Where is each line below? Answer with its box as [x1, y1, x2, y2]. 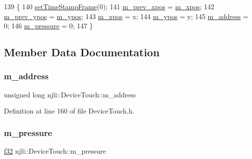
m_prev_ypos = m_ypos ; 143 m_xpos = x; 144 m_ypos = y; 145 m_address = [4, 11, 249, 21]
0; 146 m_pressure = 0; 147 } [4, 21, 93, 31]
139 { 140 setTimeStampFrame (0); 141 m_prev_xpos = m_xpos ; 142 [4, 1, 214, 11]
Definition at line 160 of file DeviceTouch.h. [4, 106, 135, 116]
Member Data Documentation [4, 45, 160, 60]
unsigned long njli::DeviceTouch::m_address [4, 89, 136, 99]
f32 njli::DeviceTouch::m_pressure [4, 146, 106, 156]
